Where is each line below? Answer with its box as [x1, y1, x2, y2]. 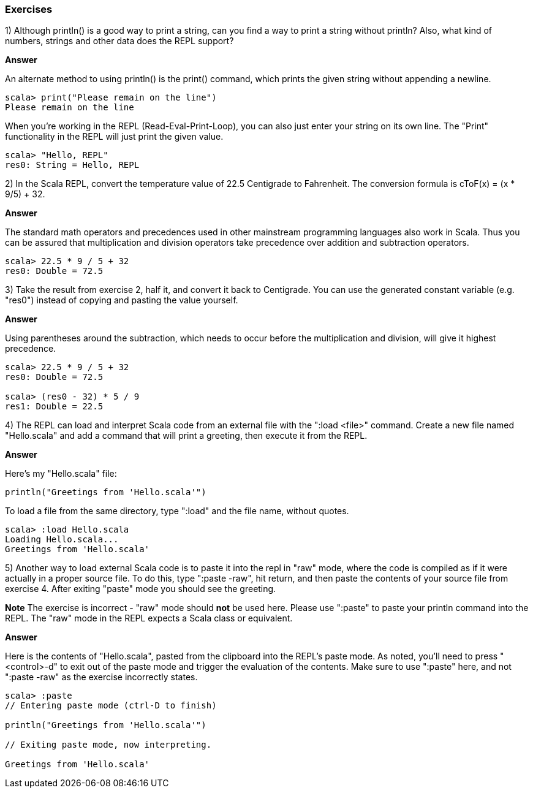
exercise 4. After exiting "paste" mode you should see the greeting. [5, 583, 276, 594]
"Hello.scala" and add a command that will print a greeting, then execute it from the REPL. [5, 430, 368, 441]
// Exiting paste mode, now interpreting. [5, 740, 212, 750]
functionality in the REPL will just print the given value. [5, 131, 224, 142]
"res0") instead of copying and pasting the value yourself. [5, 295, 238, 306]
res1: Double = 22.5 [5, 401, 104, 412]
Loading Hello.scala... [5, 534, 119, 545]
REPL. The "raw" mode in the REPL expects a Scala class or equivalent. [5, 613, 293, 624]
